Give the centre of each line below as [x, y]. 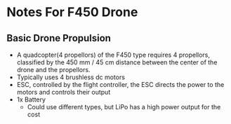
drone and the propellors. [53, 70]
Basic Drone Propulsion [59, 38]
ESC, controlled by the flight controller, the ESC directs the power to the [120, 84]
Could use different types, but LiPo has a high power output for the [124, 107]
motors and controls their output [64, 92]
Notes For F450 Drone [72, 12]
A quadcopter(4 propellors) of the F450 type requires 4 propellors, [113, 55]
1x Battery [31, 99]
